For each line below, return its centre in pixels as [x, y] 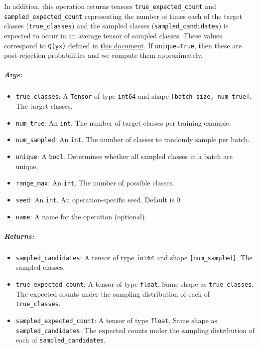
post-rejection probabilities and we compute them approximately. [103, 55]
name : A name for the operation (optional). [81, 216]
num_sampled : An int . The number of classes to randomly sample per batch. [133, 139]
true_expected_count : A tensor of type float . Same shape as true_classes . [135, 283]
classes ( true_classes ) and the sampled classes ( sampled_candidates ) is [116, 26]
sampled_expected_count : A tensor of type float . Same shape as [117, 320]
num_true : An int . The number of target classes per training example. [123, 122]
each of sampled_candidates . [61, 340]
